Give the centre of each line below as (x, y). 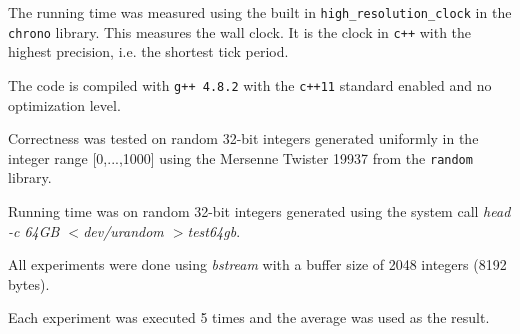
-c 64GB (34, 230)
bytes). (29, 283)
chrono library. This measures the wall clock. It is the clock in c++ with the (240, 31)
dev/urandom (123, 230)
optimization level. (64, 104)
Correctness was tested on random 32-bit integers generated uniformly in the (243, 138)
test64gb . (214, 230)
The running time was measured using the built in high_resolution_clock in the (260, 12)
